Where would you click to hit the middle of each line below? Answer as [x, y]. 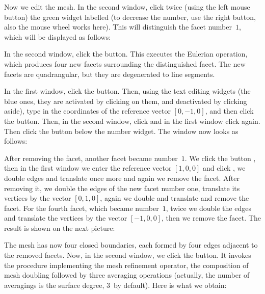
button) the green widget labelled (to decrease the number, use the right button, [130, 17]
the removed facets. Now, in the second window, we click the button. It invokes [128, 255]
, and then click [229, 111]
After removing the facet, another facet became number [91, 158]
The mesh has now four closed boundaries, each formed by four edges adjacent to [131, 245]
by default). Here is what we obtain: [170, 285]
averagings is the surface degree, [54, 285]
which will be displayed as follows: [58, 36]
